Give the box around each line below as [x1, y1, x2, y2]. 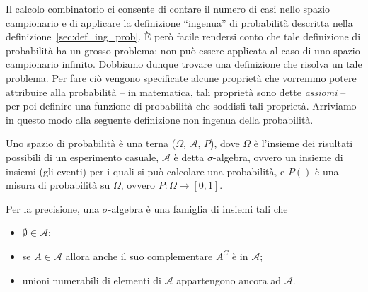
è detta [173, 149, 205, 164]
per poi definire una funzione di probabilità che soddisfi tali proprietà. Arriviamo [6, 98, 357, 113]
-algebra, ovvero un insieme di [212, 149, 343, 164]
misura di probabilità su [6, 177, 110, 192]
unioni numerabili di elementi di [22, 272, 161, 287]
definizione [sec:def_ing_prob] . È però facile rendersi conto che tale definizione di [6, 29, 361, 44]
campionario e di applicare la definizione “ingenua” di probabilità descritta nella [6, 15, 353, 30]
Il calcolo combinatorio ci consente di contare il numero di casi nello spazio [6, 1, 330, 16]
